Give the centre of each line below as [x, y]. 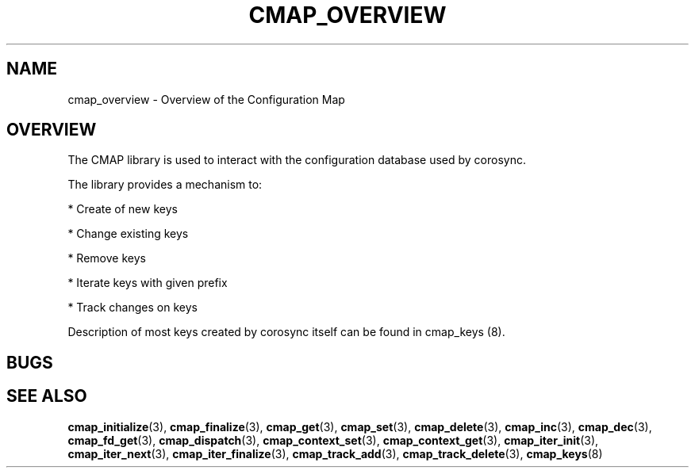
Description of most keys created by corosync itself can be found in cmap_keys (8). [286, 332]
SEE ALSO [47, 396]
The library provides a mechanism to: [165, 185]
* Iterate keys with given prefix [148, 283]
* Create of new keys [123, 209]
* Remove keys [107, 258]
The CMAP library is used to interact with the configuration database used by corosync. [297, 160]
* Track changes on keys [132, 308]
